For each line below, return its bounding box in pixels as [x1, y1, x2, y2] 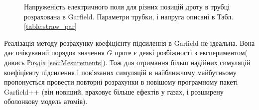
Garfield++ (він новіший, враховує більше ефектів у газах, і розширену [4, 86, 224, 97]
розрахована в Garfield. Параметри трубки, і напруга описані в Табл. [24, 11, 234, 21]
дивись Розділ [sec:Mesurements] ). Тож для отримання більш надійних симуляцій [4, 57, 251, 67]
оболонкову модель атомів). [4, 96, 88, 107]
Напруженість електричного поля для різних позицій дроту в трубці [24, 1, 230, 11]
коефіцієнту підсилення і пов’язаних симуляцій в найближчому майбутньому [4, 67, 237, 77]
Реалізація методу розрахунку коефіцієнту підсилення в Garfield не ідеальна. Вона [4, 37, 255, 48]
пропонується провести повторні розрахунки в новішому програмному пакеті [4, 77, 238, 87]
